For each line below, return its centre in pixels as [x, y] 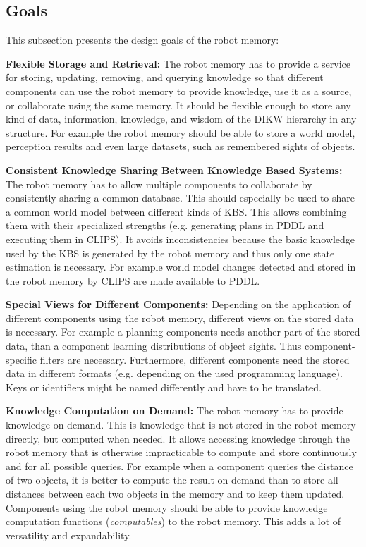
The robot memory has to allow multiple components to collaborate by [159, 184]
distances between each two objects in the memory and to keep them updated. [175, 494]
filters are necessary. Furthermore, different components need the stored [195, 359]
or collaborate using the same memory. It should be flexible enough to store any [178, 105]
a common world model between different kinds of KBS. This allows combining [176, 211]
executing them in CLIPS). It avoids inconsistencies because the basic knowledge [181, 239]
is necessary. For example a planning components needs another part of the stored [183, 332]
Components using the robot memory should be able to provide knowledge [167, 507]
